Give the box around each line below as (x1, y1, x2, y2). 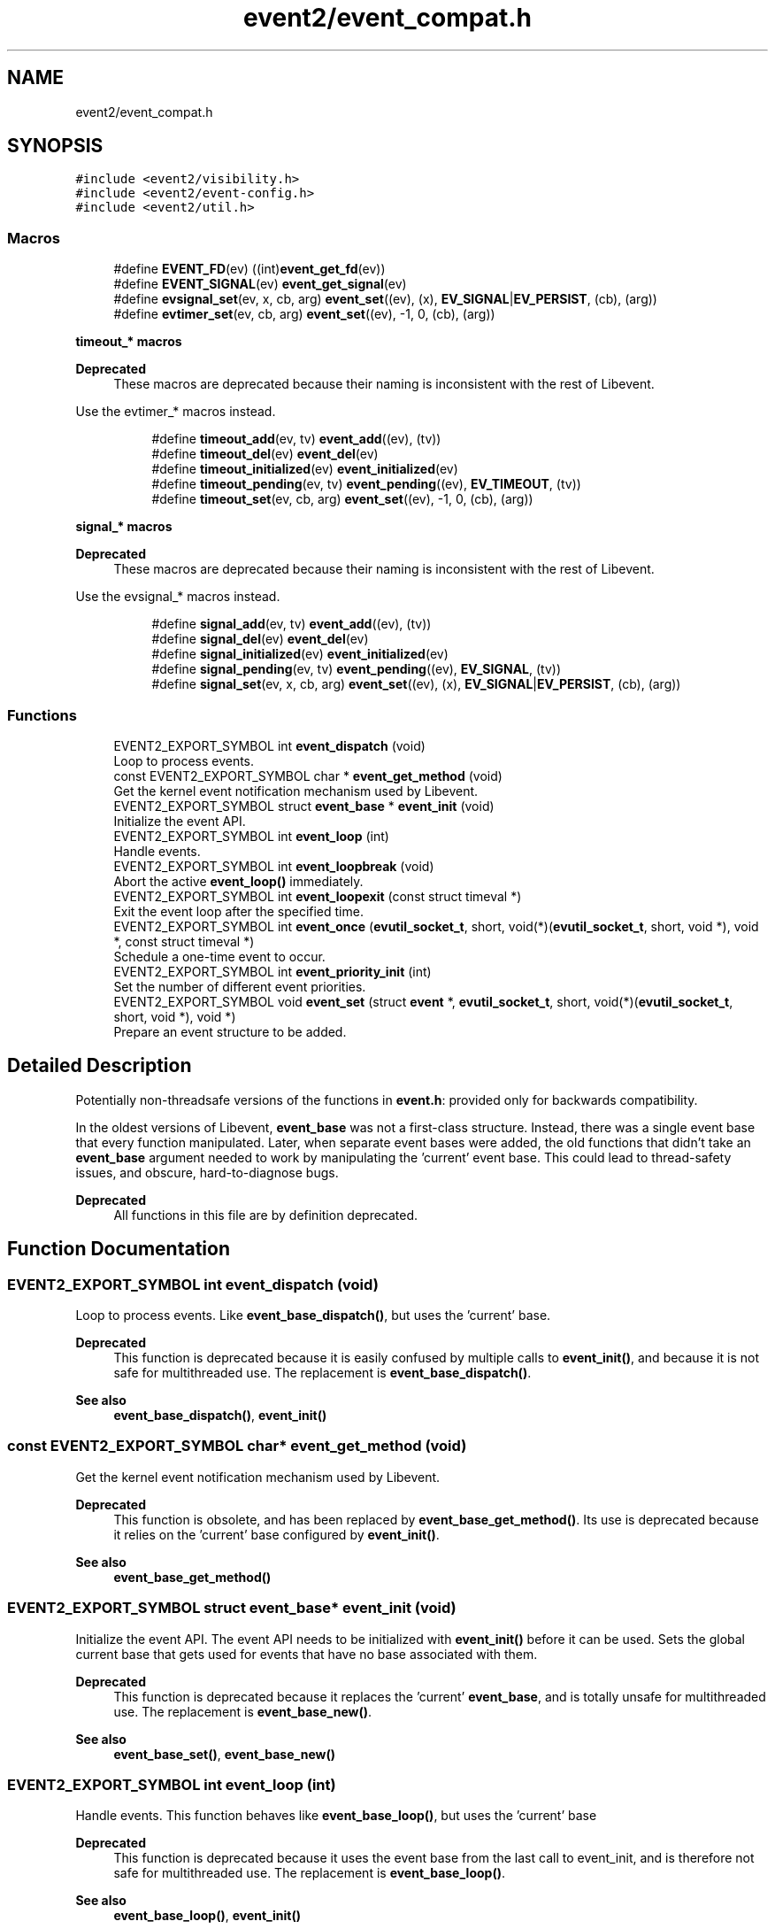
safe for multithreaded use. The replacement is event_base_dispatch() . (113, 1365, 532, 1380)
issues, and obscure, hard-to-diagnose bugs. (75, 1164, 339, 1180)
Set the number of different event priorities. (113, 978, 366, 994)
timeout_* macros (75, 334, 182, 350)
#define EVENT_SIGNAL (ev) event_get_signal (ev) (113, 276, 407, 292)
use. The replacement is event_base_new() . (113, 1703, 372, 1719)
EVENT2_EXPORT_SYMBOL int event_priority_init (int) (113, 963, 432, 979)
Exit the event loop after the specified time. (113, 903, 364, 919)
